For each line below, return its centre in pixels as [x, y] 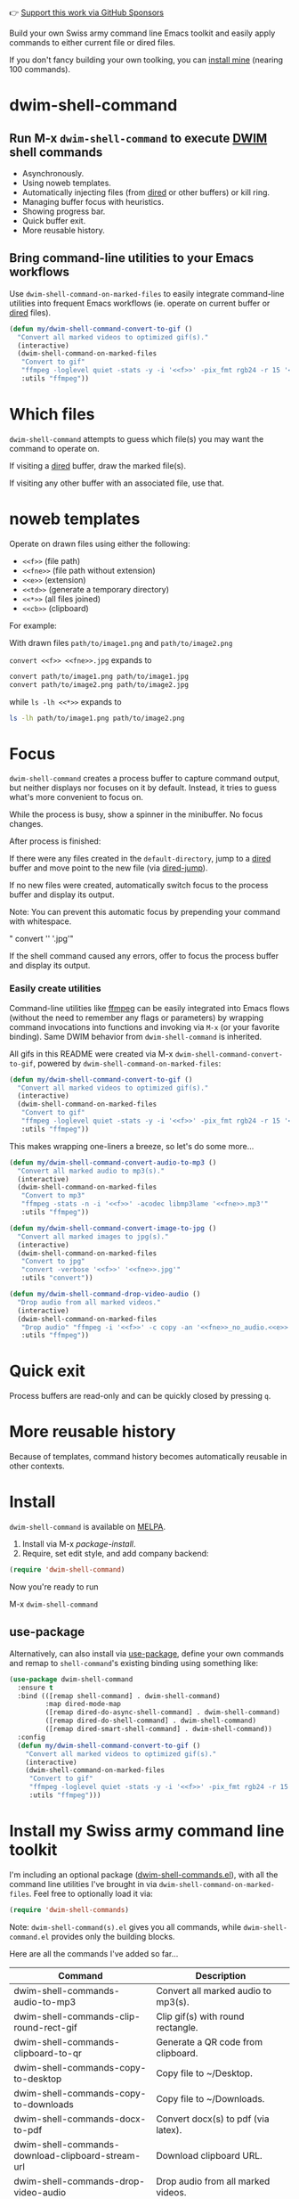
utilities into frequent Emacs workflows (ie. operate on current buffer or [140, 303]
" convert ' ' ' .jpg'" [41, 939]
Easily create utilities [55, 989]
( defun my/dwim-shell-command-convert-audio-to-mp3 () [113, 1162]
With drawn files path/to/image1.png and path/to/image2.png [121, 642]
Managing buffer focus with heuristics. [93, 202]
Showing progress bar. [64, 211]
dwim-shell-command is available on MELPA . [88, 1527]
